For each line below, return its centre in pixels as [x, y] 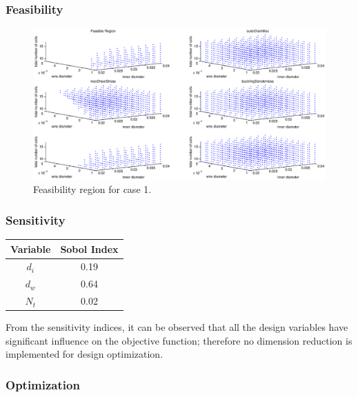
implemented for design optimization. [84, 354]
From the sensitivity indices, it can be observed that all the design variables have [177, 327]
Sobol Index [89, 248]
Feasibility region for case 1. [92, 189]
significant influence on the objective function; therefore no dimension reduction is [179, 340]
